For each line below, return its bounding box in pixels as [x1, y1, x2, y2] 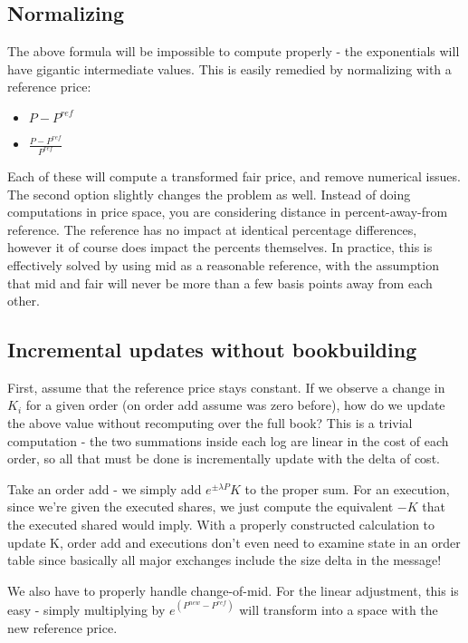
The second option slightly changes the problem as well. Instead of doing [7, 184, 411, 203]
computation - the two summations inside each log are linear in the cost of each [7, 431, 449, 450]
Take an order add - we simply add [7, 479, 202, 498]
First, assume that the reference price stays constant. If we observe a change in [7, 377, 445, 396]
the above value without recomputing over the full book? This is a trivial [7, 414, 413, 433]
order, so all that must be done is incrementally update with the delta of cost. [7, 449, 440, 468]
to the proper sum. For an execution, [244, 479, 450, 498]
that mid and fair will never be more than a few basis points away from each [7, 273, 433, 292]
